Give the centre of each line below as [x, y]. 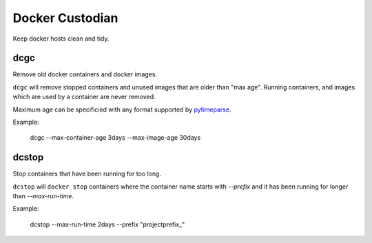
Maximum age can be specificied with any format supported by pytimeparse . [122, 109]
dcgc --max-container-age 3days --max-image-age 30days [115, 138]
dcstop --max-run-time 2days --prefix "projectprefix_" [107, 224]
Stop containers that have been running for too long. [87, 174]
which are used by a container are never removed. [84, 97]
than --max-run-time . [43, 196]
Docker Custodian [65, 18]
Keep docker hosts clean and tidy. [61, 39]
